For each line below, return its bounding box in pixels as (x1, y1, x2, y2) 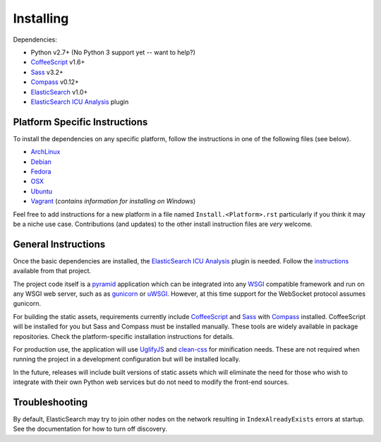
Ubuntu (30, 187, 53, 196)
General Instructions (13, 238, 106, 250)
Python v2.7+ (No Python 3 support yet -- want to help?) (30, 48, 195, 56)
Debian (30, 157, 52, 166)
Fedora (30, 167, 52, 176)
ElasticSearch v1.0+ (30, 88, 88, 96)
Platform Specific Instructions (13, 116, 148, 128)
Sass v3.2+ (30, 68, 64, 76)
